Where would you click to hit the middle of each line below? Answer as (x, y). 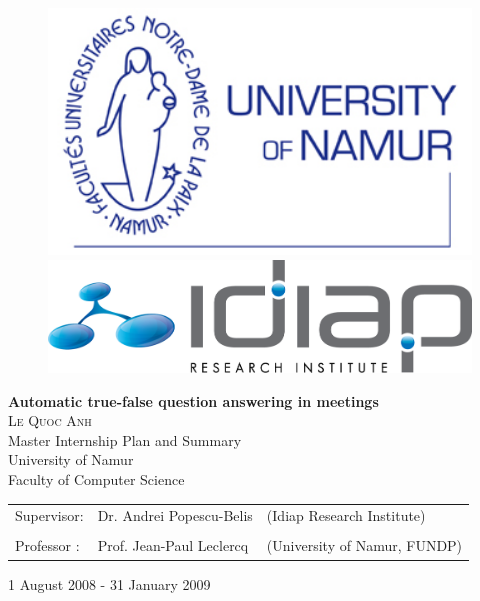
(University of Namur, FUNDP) (364, 545)
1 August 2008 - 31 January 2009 (109, 583)
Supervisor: (49, 515)
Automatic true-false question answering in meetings (193, 400)
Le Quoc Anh (50, 420)
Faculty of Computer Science (96, 479)
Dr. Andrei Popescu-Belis (175, 515)
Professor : (47, 545)
